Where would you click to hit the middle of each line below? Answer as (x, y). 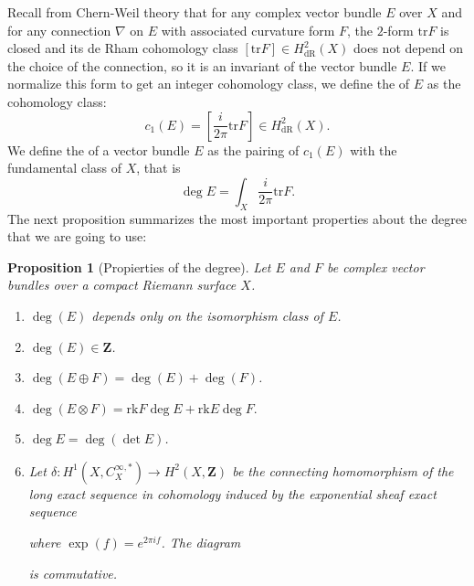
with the (374, 149)
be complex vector (376, 266)
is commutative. (73, 573)
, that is (158, 168)
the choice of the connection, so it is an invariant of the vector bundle (202, 65)
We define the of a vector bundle (99, 149)
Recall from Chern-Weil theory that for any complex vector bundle (195, 12)
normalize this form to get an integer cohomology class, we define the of (209, 84)
